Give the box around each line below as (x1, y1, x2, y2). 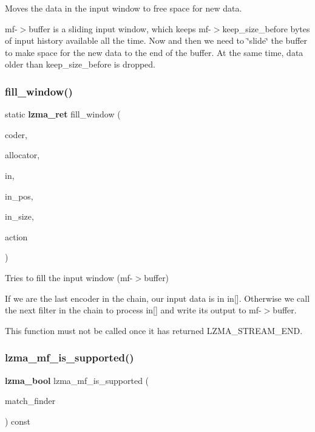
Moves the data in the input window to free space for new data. (5, 2, 242, 14)
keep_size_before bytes (222, 22, 310, 35)
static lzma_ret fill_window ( (5, 108, 121, 120)
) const (5, 414, 31, 427)
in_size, (5, 210, 34, 223)
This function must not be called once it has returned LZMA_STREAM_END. (5, 324, 303, 336)
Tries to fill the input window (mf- (5, 271, 133, 284)
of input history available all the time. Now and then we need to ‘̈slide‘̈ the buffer (5, 34, 308, 47)
